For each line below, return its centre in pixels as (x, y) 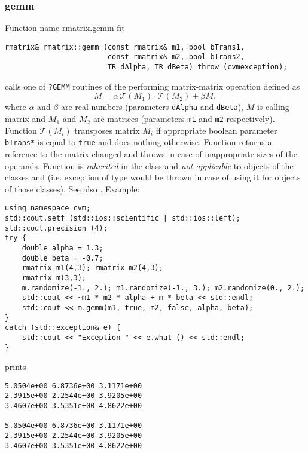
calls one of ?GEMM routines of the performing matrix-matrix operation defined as (153, 86)
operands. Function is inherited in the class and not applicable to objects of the (149, 165)
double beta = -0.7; (62, 258)
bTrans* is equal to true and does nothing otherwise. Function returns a (138, 142)
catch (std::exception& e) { (63, 328)
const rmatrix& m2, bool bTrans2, (176, 57)
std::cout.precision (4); (56, 228)
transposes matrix (107, 130)
